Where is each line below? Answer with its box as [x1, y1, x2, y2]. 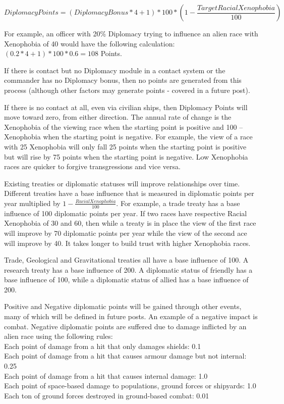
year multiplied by [4, 197, 61, 208]
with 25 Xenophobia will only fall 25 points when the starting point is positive [4, 141, 247, 151]
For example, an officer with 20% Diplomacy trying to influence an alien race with [4, 28, 258, 38]
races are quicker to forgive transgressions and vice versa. [4, 161, 181, 172]
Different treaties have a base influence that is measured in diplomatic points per [4, 188, 254, 198]
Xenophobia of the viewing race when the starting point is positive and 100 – [4, 121, 243, 132]
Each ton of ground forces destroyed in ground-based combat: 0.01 [4, 390, 209, 400]
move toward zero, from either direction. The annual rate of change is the [4, 112, 232, 122]
